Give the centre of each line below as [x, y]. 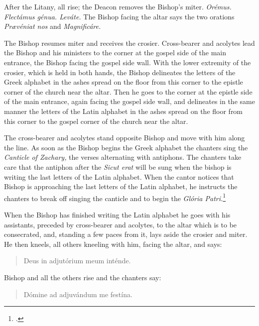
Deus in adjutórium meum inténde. [77, 261]
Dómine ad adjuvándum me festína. [78, 294]
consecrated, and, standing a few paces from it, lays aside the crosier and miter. [126, 234]
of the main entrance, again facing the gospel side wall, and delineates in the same [129, 101]
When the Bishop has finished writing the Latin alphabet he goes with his [117, 214]
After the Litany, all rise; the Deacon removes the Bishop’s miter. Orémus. [118, 6]
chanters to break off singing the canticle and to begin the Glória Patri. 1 [115, 197]
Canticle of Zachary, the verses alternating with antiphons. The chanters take [123, 157]
